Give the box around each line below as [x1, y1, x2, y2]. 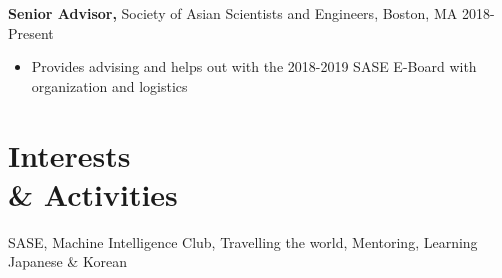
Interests [8, 134, 131, 175]
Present [8, 22, 54, 43]
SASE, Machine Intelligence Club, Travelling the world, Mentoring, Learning [8, 231, 478, 252]
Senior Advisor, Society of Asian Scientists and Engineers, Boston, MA [8, 3, 458, 23]
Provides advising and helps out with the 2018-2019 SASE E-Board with [31, 56, 477, 77]
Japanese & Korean [8, 251, 127, 272]
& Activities [8, 173, 178, 214]
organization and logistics [31, 75, 188, 96]
